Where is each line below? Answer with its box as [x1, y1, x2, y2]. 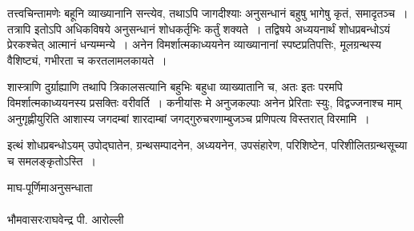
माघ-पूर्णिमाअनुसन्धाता [7, 179, 93, 196]
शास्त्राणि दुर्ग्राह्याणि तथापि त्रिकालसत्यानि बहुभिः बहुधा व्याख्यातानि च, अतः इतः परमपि [7, 78, 343, 95]
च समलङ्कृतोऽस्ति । [7, 152, 96, 169]
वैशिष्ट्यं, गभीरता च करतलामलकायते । [7, 51, 167, 68]
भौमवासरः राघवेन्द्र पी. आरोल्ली [7, 210, 124, 227]
